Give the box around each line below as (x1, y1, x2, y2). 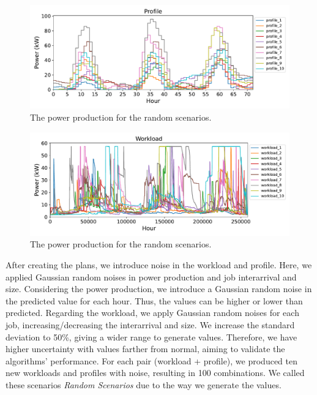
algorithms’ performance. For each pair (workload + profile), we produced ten (6, 354, 298, 367)
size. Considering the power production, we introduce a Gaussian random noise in (6, 282, 312, 295)
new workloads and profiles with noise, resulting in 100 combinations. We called (6, 366, 305, 379)
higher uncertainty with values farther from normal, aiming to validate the (6, 342, 285, 355)
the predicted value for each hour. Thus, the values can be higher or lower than (6, 294, 303, 307)
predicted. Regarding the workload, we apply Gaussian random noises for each (6, 306, 299, 319)
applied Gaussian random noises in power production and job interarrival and (6, 270, 297, 283)
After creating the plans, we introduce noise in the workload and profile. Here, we (6, 258, 312, 271)
